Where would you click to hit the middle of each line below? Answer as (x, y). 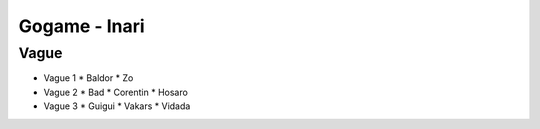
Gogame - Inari (81, 26)
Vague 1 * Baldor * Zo (88, 78)
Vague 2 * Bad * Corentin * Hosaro (116, 92)
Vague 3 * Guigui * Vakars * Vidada (117, 106)
